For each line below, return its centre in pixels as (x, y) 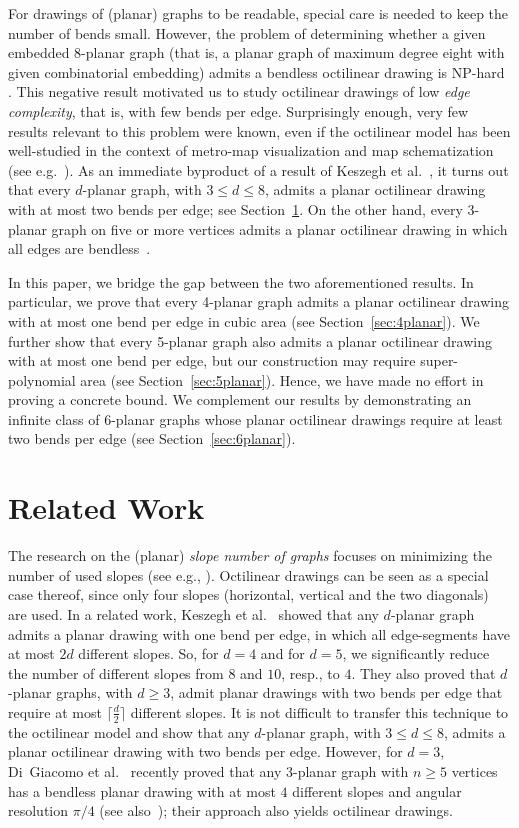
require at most (55, 711)
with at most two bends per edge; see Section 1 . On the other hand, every (235, 208)
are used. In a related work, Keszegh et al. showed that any (193, 613)
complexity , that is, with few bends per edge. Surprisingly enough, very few (238, 110)
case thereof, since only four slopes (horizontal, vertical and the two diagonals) (248, 594)
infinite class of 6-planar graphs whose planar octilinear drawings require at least (255, 418)
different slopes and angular (377, 790)
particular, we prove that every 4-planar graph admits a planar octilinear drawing (258, 301)
